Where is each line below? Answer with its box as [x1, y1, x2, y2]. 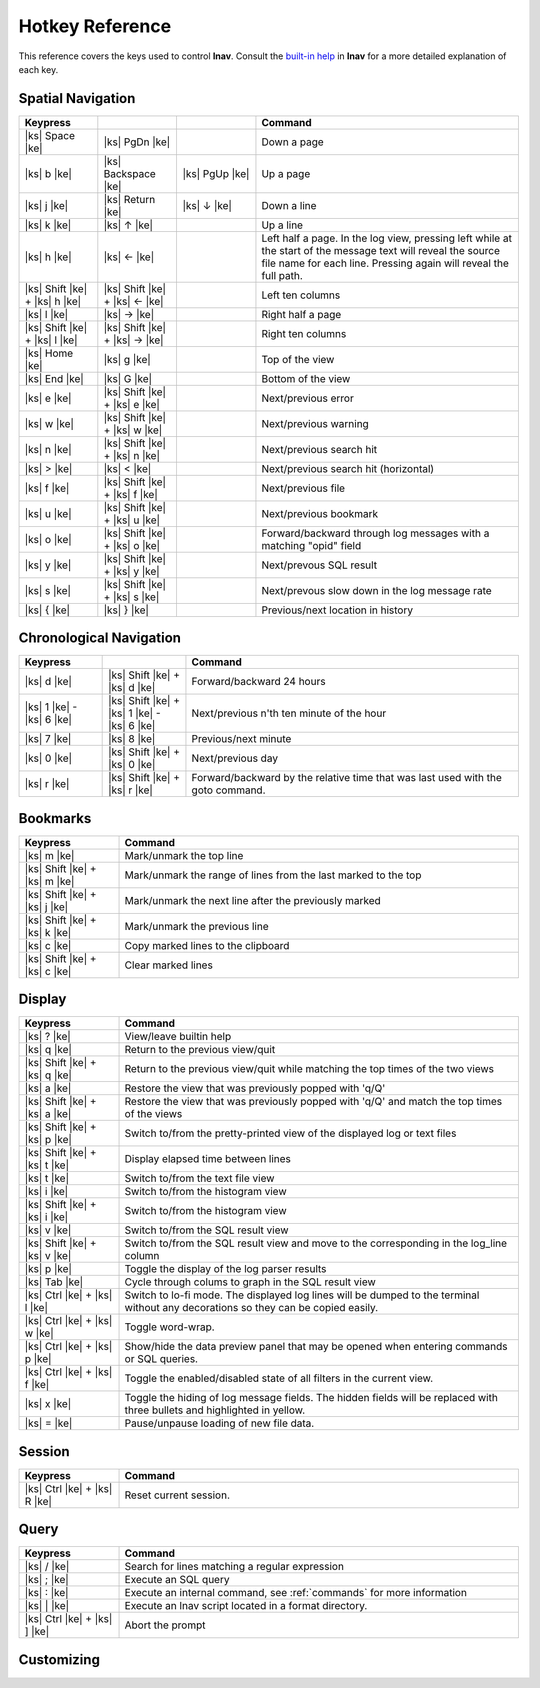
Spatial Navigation [18, 90, 136, 107]
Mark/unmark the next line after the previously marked [124, 893, 382, 907]
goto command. [191, 783, 266, 797]
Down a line [261, 198, 317, 212]
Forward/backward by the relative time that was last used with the [191, 771, 502, 785]
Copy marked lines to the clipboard [124, 938, 290, 952]
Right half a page [261, 307, 342, 321]
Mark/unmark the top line [124, 848, 244, 862]
